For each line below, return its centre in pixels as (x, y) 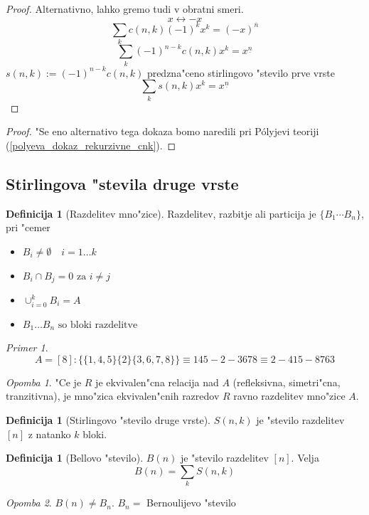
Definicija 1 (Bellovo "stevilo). (75, 458)
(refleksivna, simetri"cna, (287, 382)
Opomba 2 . (29, 503)
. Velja (305, 458)
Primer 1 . (27, 347)
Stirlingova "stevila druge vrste (122, 183)
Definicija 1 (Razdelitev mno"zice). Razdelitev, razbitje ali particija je (161, 213)
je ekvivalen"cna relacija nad (157, 382)
